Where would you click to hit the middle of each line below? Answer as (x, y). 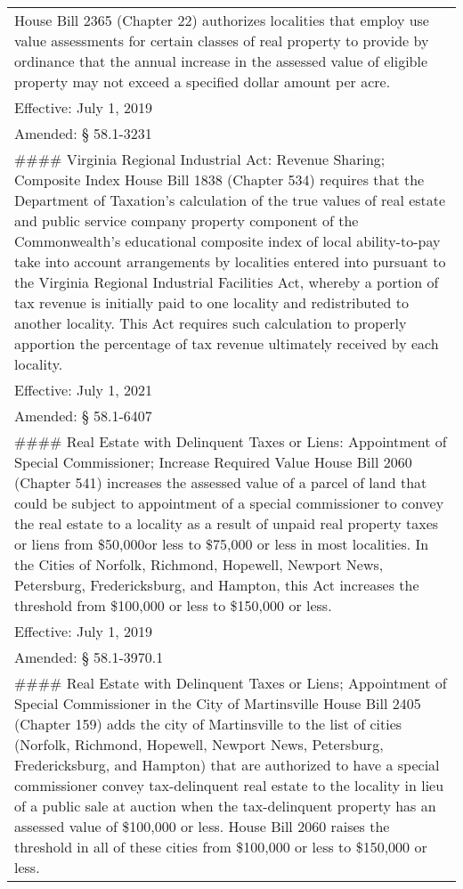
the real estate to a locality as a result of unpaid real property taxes (227, 523)
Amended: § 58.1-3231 (83, 133)
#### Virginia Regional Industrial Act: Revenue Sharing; (200, 159)
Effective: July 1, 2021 (84, 390)
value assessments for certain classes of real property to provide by (222, 41)
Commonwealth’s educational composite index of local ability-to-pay (227, 241)
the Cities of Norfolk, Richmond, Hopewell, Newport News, (199, 564)
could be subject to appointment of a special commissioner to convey (229, 503)
